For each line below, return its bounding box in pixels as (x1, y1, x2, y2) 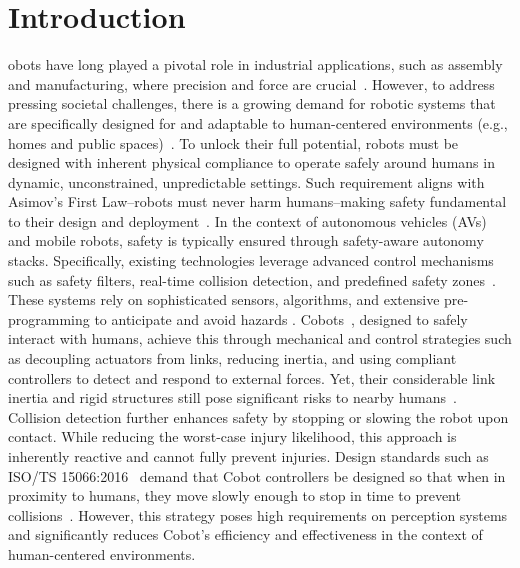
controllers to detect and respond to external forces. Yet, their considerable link (8, 367, 496, 388)
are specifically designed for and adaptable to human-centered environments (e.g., (8, 112, 508, 133)
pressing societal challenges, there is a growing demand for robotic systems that (8, 93, 496, 114)
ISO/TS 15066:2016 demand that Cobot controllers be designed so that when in (8, 465, 506, 486)
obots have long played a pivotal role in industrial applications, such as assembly (8, 54, 503, 75)
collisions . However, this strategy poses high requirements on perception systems (8, 504, 508, 525)
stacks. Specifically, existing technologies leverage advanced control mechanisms (8, 250, 494, 271)
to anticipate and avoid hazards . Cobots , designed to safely (94, 308, 468, 329)
